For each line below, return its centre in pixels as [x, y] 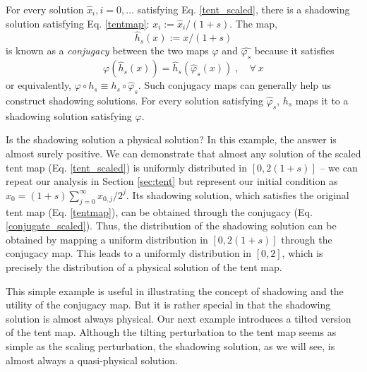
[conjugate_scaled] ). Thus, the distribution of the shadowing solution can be [171, 226]
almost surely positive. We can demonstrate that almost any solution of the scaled [183, 153]
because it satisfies [294, 50]
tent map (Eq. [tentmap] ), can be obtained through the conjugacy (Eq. [159, 211]
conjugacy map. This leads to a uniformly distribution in [129, 253]
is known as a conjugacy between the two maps [107, 50]
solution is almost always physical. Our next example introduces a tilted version [179, 318]
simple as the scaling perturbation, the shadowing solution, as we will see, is [170, 346]
